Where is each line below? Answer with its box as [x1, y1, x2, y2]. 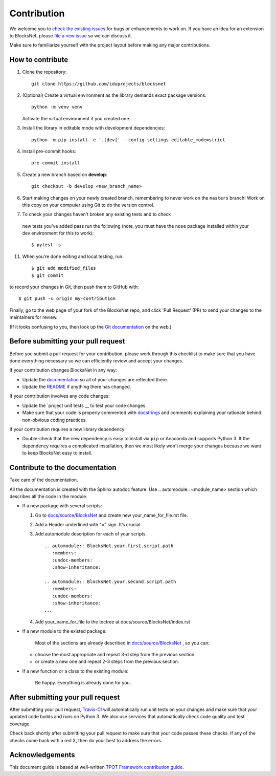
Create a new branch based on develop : [22, 171, 107, 178]
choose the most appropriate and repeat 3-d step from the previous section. [35, 651, 196, 657]
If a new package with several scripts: [22, 503, 102, 509]
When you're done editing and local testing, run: [22, 253, 124, 260]
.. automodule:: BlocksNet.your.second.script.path [44, 578, 176, 585]
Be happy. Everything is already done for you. [35, 680, 131, 686]
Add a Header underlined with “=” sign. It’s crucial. [35, 522, 142, 528]
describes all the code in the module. [9, 493, 88, 499]
